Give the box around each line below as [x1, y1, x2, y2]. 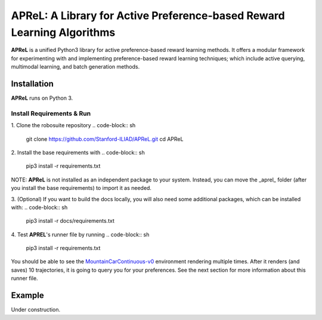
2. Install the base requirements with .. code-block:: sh [11, 149, 145, 156]
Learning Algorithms [11, 26, 116, 39]
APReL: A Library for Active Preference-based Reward [11, 9, 286, 22]
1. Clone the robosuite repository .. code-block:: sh [11, 122, 136, 129]
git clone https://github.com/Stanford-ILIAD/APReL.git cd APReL [26, 135, 184, 143]
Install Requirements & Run [11, 109, 91, 118]
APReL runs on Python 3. [11, 94, 73, 101]
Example [11, 290, 44, 301]
